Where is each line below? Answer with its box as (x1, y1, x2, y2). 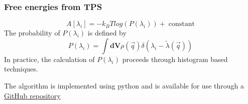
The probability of (4, 27, 60, 38)
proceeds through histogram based (122, 53, 228, 64)
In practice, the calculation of (4, 53, 95, 64)
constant (168, 20, 195, 28)
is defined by (87, 27, 127, 38)
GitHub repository (4, 90, 61, 100)
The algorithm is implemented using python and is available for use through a (4, 80, 244, 90)
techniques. (4, 63, 38, 74)
